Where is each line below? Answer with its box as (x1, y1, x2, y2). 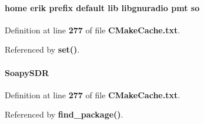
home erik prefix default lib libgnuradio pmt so (5, 1, 200, 13)
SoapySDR (5, 66, 49, 78)
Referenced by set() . (5, 43, 80, 56)
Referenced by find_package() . (5, 108, 123, 120)
